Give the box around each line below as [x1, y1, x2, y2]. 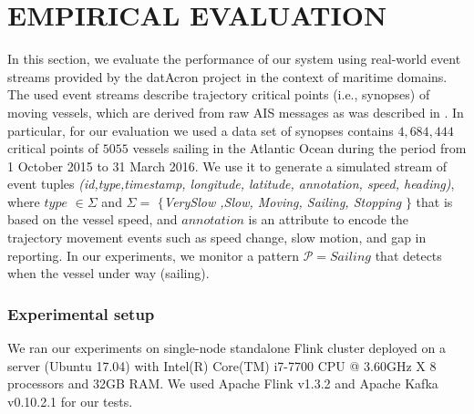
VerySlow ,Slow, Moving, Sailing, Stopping [163, 191, 402, 211]
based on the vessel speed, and [7, 210, 178, 229]
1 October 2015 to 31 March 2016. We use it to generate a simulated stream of [7, 156, 448, 175]
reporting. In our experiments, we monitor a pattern [7, 245, 299, 264]
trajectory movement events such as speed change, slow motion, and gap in [7, 228, 427, 247]
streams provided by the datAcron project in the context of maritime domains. [7, 67, 448, 86]
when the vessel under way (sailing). [7, 264, 210, 283]
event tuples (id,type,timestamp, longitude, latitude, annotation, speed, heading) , [7, 174, 455, 193]
